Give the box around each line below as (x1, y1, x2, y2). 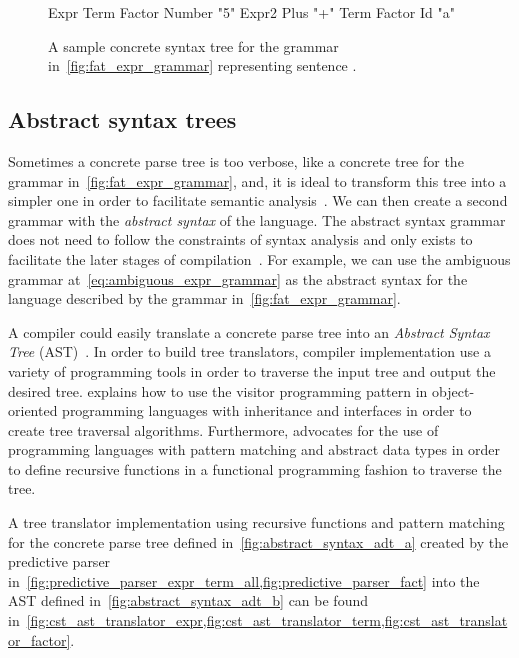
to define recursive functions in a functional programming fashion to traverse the (8, 458, 502, 479)
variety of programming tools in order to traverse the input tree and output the (8, 360, 496, 381)
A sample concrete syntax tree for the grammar (48, 35, 339, 56)
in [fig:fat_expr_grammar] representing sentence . (48, 55, 357, 76)
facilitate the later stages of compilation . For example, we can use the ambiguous (8, 248, 511, 269)
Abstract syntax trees (8, 104, 237, 135)
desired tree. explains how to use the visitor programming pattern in (8, 380, 428, 401)
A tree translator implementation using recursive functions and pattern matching (8, 512, 505, 533)
